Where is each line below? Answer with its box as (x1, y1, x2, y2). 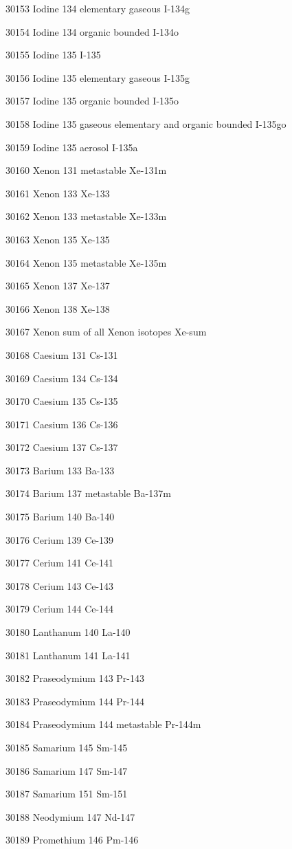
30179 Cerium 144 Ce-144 (5, 602, 114, 616)
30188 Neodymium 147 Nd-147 (5, 809, 135, 824)
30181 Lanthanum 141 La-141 (5, 648, 131, 662)
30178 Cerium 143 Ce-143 (5, 578, 114, 593)
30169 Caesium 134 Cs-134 (5, 371, 118, 385)
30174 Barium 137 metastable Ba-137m (5, 486, 171, 500)
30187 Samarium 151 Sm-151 (5, 786, 128, 801)
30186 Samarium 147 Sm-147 (5, 763, 128, 778)
